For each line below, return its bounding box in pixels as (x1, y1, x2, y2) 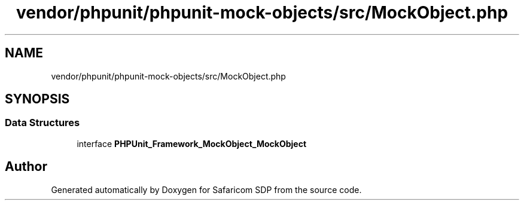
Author (5, 159, 47, 175)
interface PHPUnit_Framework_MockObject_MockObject (77, 138, 307, 149)
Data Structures (5, 117, 80, 129)
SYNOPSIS (5, 91, 70, 107)
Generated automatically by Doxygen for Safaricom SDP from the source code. (51, 184, 362, 195)
